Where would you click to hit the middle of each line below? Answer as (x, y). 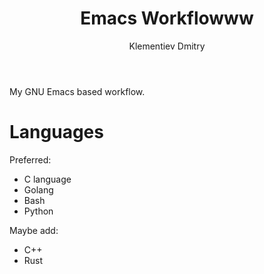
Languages (56, 132)
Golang (38, 189)
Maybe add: (34, 230)
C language (47, 179)
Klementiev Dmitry (167, 46)
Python (38, 211)
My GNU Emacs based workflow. (77, 91)
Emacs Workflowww (167, 18)
